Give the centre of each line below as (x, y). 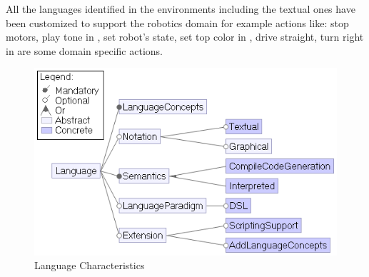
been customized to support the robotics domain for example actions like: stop (177, 22)
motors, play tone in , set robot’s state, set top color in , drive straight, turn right (185, 37)
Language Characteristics (90, 265)
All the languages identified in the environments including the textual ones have (181, 9)
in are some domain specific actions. (84, 50)
